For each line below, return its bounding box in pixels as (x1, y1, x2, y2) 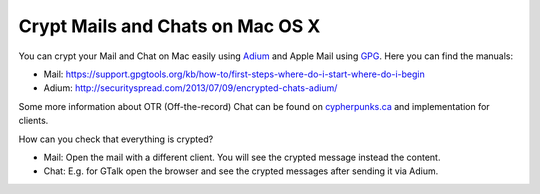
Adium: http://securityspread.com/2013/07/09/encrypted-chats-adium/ (43, 82, 338, 94)
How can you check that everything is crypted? (18, 133, 214, 145)
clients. (18, 115, 49, 127)
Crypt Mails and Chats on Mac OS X (18, 15, 321, 37)
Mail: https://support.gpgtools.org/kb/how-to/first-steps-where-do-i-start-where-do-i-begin (43, 68, 425, 80)
